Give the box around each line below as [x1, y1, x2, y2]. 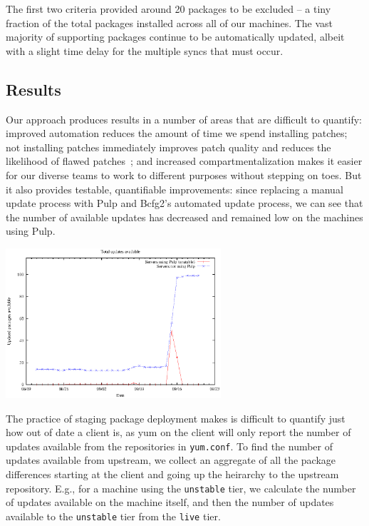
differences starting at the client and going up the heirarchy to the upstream [6, 467, 339, 481]
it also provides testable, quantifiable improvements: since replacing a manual [6, 181, 343, 196]
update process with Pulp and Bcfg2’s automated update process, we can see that [6, 196, 363, 211]
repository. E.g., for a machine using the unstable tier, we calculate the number [6, 480, 356, 495]
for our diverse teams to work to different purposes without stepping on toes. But [6, 167, 362, 182]
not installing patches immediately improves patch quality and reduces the [6, 139, 331, 154]
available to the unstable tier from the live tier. [6, 508, 221, 523]
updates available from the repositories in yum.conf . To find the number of [6, 438, 333, 453]
